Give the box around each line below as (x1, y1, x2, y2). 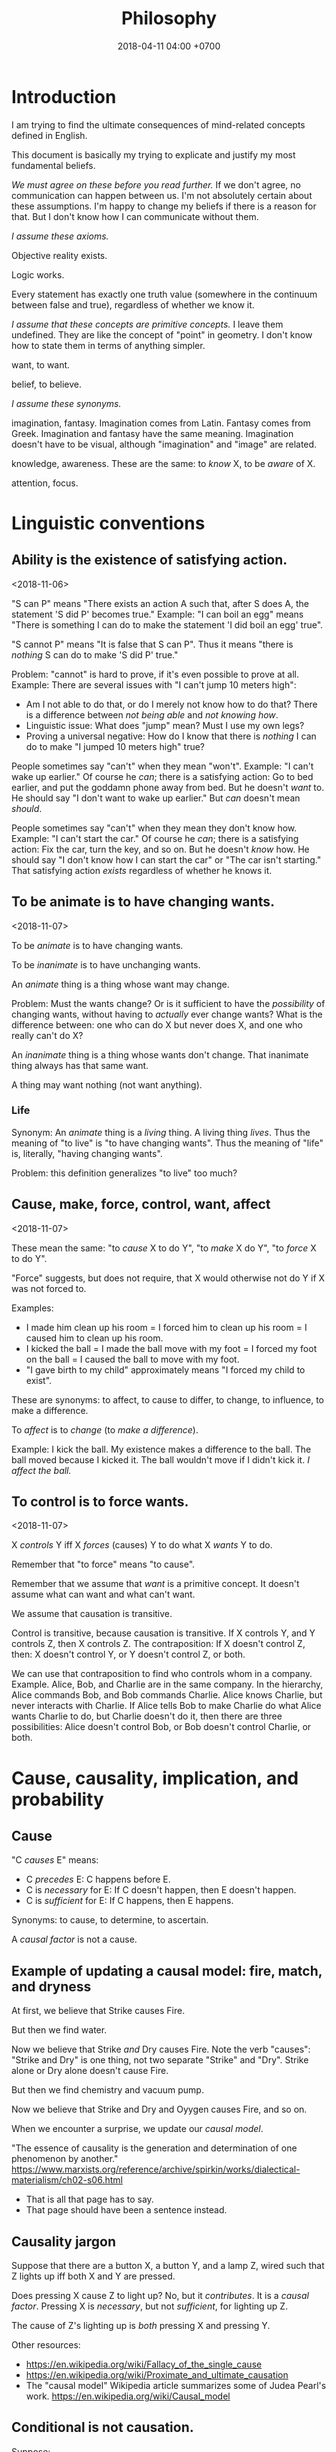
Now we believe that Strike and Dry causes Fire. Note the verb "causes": (11, 2043, 311, 2056)
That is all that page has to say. (25, 2193, 154, 2206)
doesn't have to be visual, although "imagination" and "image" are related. (11, 438, 318, 450)
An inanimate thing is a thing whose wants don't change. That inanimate (11, 1048, 309, 1061)
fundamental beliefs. (11, 159, 96, 171)
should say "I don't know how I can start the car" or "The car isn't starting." (11, 853, 322, 866)
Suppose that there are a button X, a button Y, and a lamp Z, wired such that (11, 2260, 325, 2272)
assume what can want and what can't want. (11, 1588, 196, 1601)
